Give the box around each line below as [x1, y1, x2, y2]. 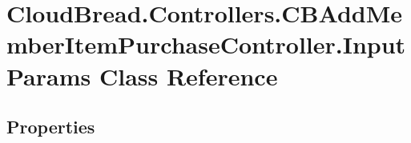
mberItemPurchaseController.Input [6, 28, 406, 61]
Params [6, 59, 91, 92]
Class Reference [99, 59, 278, 92]
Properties [6, 114, 95, 139]
